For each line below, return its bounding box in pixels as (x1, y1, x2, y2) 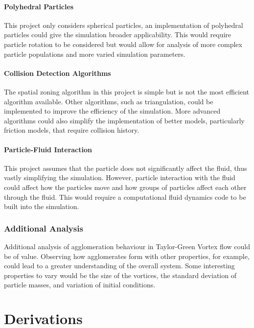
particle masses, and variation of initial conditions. (4, 280, 156, 290)
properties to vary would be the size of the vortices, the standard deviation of (4, 270, 236, 280)
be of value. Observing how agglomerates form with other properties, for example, (4, 251, 250, 261)
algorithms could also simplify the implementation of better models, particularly (4, 115, 245, 125)
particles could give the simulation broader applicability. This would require (4, 29, 231, 40)
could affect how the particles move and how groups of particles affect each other (4, 182, 247, 192)
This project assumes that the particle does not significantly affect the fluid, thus (4, 163, 247, 173)
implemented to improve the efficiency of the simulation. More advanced (4, 106, 221, 116)
